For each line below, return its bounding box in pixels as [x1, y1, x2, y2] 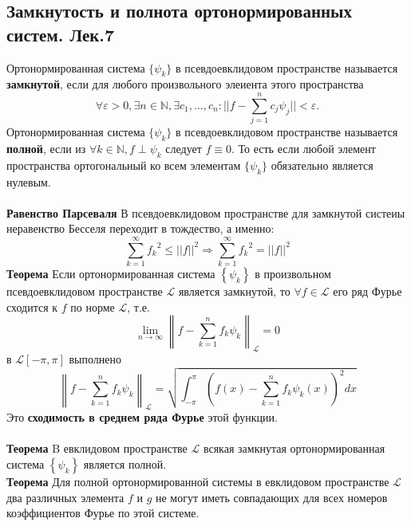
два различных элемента [6, 489, 124, 505]
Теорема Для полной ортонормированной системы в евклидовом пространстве [6, 473, 389, 490]
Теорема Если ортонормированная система [6, 265, 215, 281]
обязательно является [271, 156, 373, 173]
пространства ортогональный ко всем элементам [6, 156, 241, 173]
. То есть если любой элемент [231, 139, 376, 156]
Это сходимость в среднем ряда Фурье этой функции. [6, 409, 278, 426]
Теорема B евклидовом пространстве [6, 440, 188, 457]
